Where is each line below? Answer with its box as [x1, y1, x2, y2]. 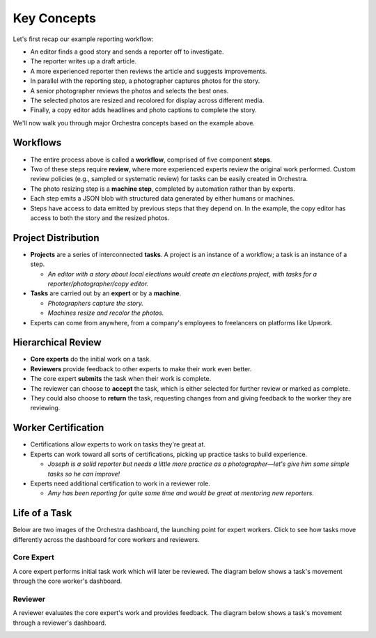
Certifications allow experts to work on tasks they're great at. [30, 440, 205, 449]
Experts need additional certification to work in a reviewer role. [30, 479, 210, 488]
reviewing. [30, 404, 61, 412]
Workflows [13, 137, 62, 149]
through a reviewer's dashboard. [13, 618, 107, 627]
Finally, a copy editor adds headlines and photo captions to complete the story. [30, 106, 257, 114]
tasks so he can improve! [47, 469, 120, 478]
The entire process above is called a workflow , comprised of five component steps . [30, 155, 272, 164]
